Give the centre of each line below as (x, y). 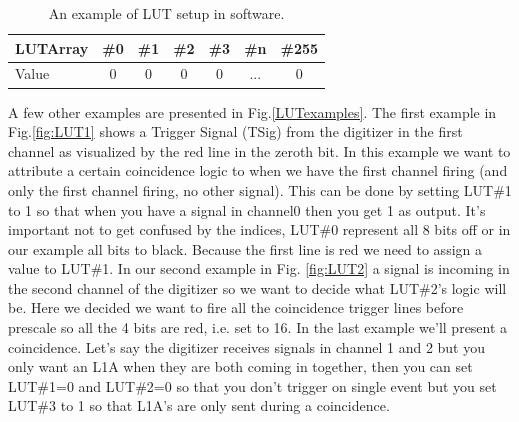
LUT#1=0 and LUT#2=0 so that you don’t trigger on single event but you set (252, 385)
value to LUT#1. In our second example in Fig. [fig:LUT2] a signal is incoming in (259, 268)
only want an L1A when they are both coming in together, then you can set (240, 366)
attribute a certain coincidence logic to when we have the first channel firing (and (258, 170)
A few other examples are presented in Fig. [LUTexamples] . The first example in (252, 111)
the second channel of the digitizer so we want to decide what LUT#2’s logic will (257, 287)
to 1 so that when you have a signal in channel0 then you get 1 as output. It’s (247, 209)
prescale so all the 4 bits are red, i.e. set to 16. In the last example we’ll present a (258, 327)
